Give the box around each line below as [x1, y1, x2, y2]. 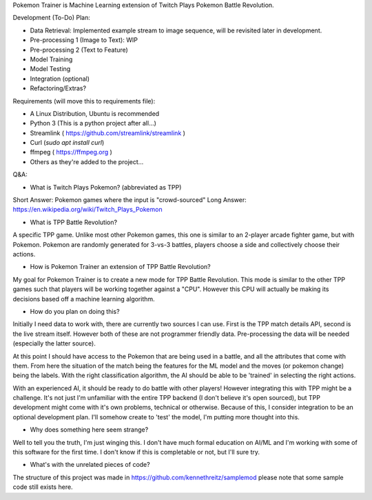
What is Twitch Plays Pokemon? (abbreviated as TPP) [30, 183, 182, 191]
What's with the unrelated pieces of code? [30, 461, 151, 469]
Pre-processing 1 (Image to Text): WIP [30, 36, 138, 44]
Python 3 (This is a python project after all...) [30, 119, 156, 128]
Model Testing [30, 65, 71, 73]
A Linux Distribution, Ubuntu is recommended [30, 109, 160, 117]
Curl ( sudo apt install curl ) [30, 139, 105, 147]
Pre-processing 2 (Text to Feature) [30, 46, 129, 54]
